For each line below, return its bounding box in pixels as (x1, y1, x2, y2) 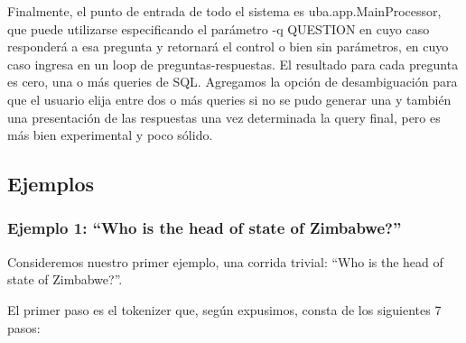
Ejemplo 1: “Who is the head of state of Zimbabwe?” (7, 217, 402, 239)
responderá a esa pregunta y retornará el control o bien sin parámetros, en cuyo (7, 37, 449, 56)
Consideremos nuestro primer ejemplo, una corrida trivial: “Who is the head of (7, 252, 443, 271)
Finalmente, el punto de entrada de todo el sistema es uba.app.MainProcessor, (7, 2, 442, 20)
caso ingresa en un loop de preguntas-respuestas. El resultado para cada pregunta (7, 54, 459, 73)
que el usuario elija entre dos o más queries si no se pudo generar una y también (7, 89, 452, 108)
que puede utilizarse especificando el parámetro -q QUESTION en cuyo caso (7, 19, 430, 38)
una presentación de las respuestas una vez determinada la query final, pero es (7, 107, 441, 126)
